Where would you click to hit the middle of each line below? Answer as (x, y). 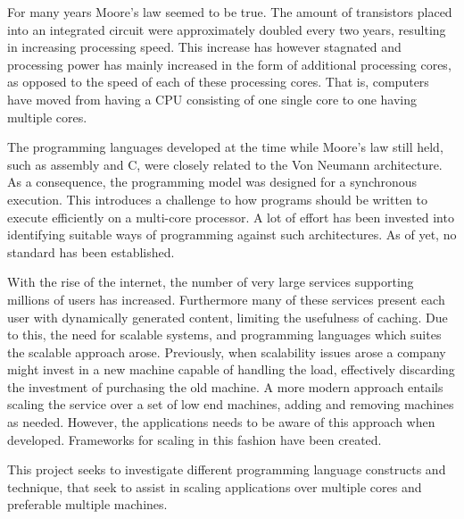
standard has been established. (91, 251)
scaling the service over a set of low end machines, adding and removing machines (231, 404)
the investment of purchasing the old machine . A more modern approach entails (225, 386)
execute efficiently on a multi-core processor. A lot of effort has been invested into (231, 217)
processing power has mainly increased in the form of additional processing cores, (229, 64)
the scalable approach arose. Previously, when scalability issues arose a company (227, 352)
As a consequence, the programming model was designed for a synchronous (212, 182)
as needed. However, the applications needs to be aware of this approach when (221, 422)
